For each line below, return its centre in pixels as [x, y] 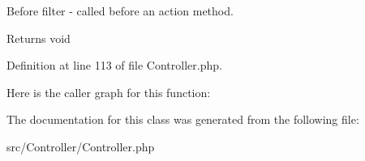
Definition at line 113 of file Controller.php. [114, 65]
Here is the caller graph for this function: [109, 92]
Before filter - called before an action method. [120, 11]
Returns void [39, 38]
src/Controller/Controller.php [81, 146]
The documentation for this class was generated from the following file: [183, 119]
